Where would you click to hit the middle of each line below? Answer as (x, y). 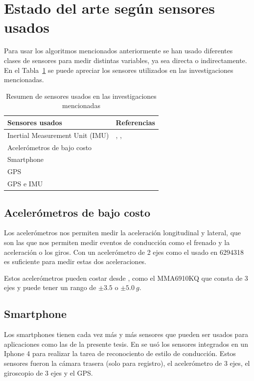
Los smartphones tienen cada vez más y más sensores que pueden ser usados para (126, 334)
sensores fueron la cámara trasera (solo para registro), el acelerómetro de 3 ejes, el (127, 363)
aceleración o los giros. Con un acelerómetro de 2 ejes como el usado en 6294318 (124, 252)
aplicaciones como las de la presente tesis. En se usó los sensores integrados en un (126, 344)
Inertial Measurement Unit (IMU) (58, 135)
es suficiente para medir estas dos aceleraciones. (75, 261)
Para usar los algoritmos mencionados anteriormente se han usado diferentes (118, 51)
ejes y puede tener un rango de (50, 287)
